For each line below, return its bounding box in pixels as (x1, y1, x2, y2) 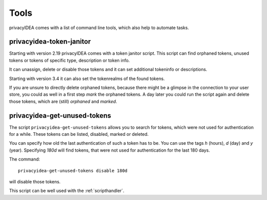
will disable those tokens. (9, 179, 61, 185)
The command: (9, 156, 41, 162)
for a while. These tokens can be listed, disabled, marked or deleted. (9, 131, 149, 137)
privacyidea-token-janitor (9, 38, 91, 46)
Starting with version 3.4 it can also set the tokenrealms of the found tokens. (9, 76, 165, 81)
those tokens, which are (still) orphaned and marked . (9, 98, 117, 104)
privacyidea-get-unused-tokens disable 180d (18, 168, 128, 173)
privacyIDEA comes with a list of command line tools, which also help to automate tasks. (9, 25, 189, 31)
